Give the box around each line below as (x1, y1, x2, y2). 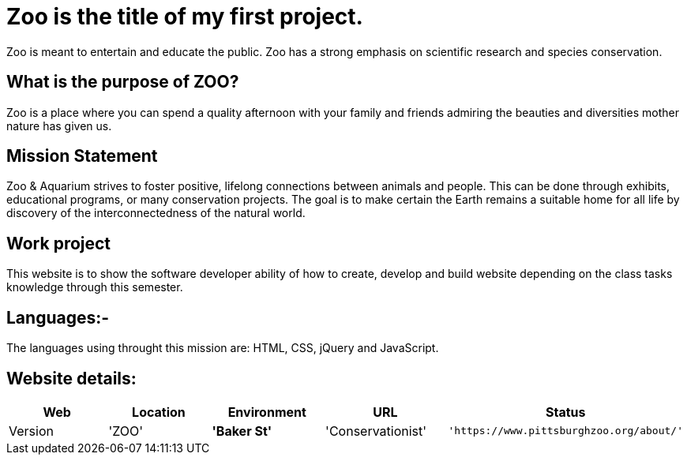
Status (546, 403, 586, 420)
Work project (6, 233, 111, 253)
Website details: (6, 368, 137, 388)
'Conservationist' (325, 422, 427, 439)
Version (9, 422, 54, 439)
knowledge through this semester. (6, 280, 183, 294)
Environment (227, 403, 306, 420)
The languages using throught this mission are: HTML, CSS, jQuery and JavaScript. (6, 341, 439, 355)
